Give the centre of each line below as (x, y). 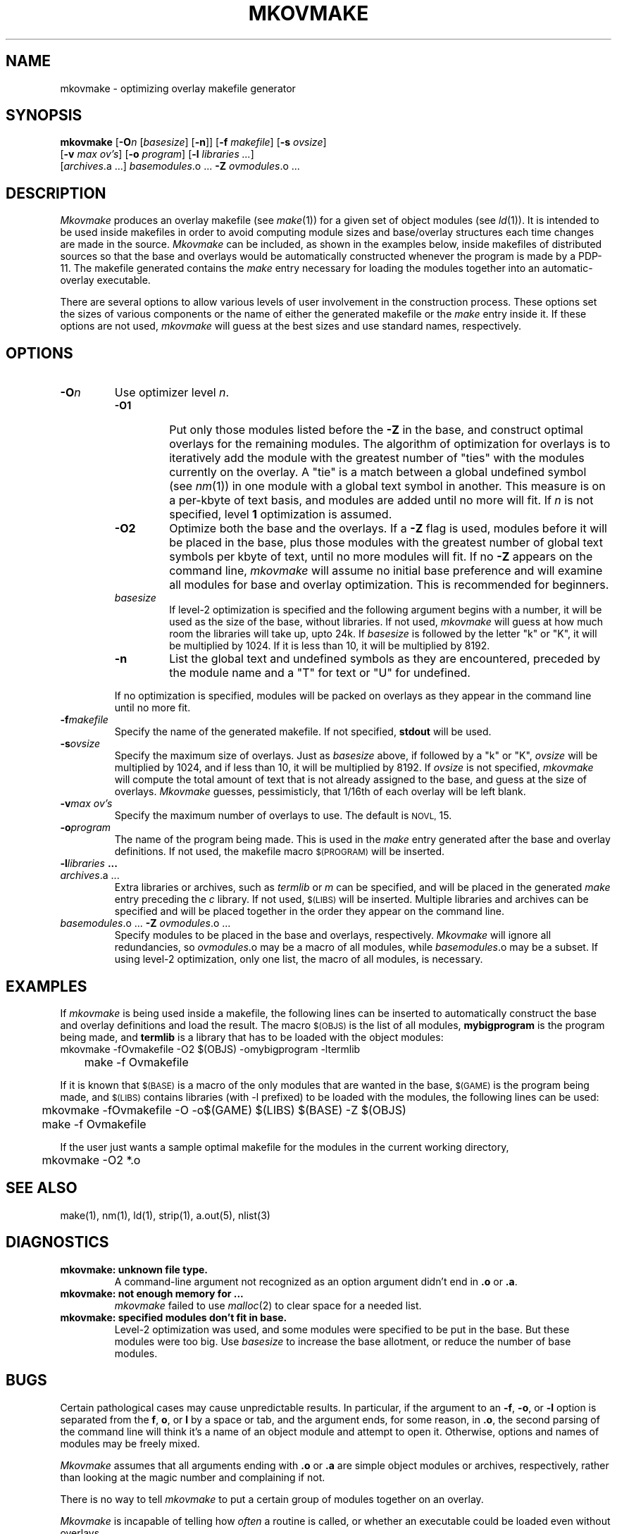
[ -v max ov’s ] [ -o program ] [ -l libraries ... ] (157, 154)
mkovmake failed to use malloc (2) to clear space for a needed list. (268, 1305)
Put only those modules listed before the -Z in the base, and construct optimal (376, 430)
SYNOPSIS (44, 116)
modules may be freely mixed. (130, 1443)
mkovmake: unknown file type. (134, 1269)
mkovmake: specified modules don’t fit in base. (174, 1317)
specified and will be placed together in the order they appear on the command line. (309, 911)
